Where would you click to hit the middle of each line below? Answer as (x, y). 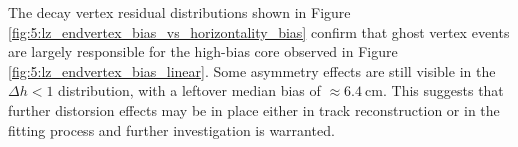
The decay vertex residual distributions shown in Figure (179, 12)
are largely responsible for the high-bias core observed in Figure (203, 51)
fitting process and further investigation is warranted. (171, 129)
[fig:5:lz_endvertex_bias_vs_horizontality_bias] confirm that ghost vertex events (259, 31)
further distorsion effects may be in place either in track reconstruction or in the (254, 109)
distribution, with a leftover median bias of (189, 90)
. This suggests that (443, 90)
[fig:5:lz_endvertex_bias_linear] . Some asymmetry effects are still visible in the (252, 70)
